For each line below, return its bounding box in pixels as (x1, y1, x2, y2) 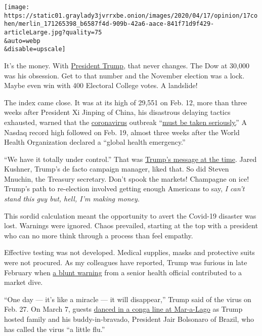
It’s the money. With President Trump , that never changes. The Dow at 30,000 (4, 60, 249, 70)
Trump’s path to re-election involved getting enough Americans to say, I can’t (4, 183, 245, 194)
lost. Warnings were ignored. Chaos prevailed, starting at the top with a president (4, 220, 258, 231)
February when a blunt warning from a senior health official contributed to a (4, 267, 242, 277)
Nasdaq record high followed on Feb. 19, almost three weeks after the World (4, 127, 240, 137)
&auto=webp (4, 37, 40, 45)
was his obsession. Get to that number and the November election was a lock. (4, 70, 245, 80)
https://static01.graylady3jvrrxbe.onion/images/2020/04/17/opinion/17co (4, 12, 258, 19)
